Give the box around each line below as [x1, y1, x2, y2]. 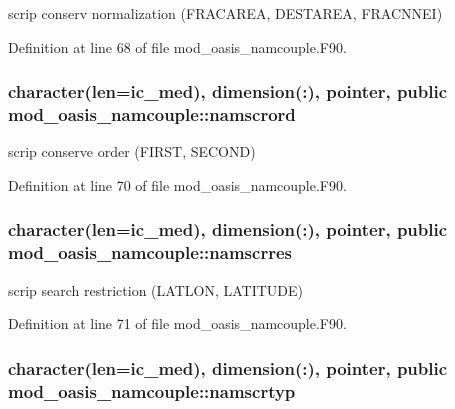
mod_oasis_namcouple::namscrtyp [8, 378, 296, 403]
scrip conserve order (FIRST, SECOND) [8, 141, 256, 162]
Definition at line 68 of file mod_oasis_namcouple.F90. [8, 36, 347, 57]
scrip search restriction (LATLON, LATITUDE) [8, 279, 303, 300]
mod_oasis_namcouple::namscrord [8, 102, 296, 127]
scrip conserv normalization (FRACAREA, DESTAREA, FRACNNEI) [8, 3, 443, 23]
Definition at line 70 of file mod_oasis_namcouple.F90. [8, 174, 347, 195]
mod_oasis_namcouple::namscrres [8, 240, 292, 265]
